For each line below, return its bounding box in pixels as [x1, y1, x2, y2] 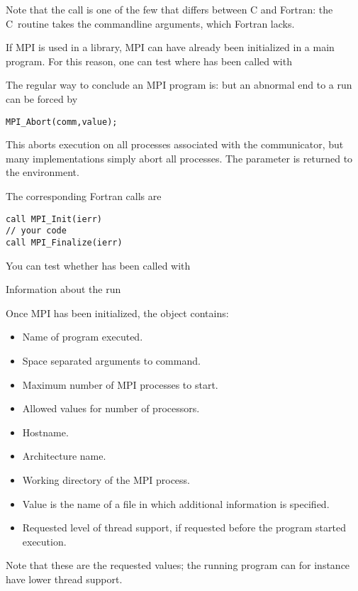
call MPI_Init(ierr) [6, 214, 103, 224]
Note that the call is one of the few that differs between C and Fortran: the [6, 2, 333, 16]
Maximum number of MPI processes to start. [22, 377, 218, 392]
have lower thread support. [6, 571, 123, 586]
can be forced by [6, 91, 78, 106]
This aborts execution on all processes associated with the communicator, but [6, 137, 344, 152]
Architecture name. [22, 448, 106, 463]
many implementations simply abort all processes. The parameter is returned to [6, 150, 353, 165]
